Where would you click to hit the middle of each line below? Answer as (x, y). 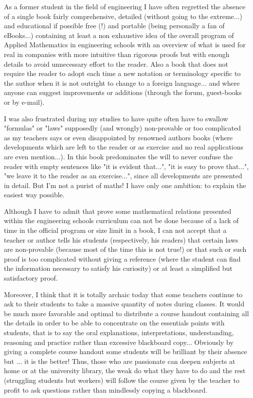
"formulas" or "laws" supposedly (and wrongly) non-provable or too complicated (122, 128)
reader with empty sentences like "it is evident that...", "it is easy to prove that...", (126, 166)
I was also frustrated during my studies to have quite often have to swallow (116, 118)
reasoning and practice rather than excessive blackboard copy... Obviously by (119, 342)
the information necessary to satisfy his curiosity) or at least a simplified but (118, 268)
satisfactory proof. (31, 278)
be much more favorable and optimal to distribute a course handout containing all (126, 313)
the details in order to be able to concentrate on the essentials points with (114, 323)
